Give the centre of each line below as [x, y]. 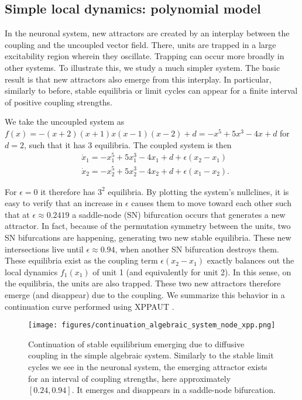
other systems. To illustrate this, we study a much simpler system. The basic [143, 67]
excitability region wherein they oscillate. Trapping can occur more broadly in [145, 56]
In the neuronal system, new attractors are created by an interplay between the [147, 33]
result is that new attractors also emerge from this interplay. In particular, [138, 79]
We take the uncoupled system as [65, 122]
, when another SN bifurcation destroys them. [197, 249]
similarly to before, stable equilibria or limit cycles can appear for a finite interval [151, 90]
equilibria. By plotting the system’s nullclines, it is [198, 191]
